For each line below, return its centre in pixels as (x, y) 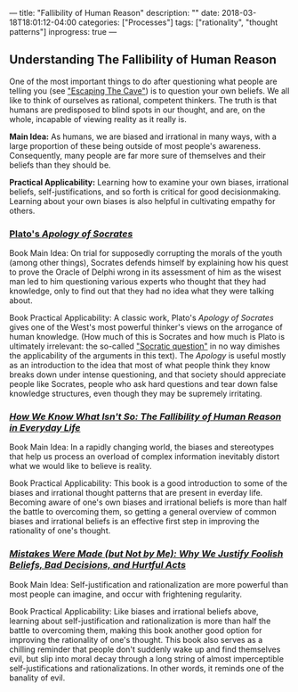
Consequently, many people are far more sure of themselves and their (138, 155)
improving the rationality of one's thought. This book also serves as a (136, 639)
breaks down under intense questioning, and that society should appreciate (148, 375)
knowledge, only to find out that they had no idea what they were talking (141, 291)
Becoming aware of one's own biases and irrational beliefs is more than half (148, 502)
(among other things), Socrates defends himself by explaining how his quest (149, 263)
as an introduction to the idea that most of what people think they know (140, 366)
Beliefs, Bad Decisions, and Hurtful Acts (98, 565)
